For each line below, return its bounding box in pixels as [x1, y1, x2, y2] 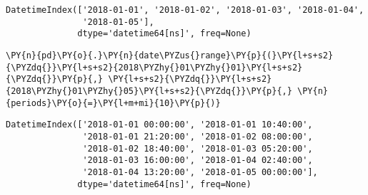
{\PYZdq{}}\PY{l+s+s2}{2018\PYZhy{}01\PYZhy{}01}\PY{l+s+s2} [6, 62, 303, 73]
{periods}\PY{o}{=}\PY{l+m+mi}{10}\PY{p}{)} [6, 97, 221, 108]
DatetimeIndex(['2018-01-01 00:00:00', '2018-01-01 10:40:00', [6, 120, 313, 130]
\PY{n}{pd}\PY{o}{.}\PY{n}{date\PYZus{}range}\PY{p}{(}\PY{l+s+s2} [6, 50, 334, 60]
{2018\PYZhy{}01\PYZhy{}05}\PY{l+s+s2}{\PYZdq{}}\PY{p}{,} [6, 85, 292, 96]
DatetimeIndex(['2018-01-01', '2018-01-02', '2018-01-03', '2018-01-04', [6, 5, 364, 15]
